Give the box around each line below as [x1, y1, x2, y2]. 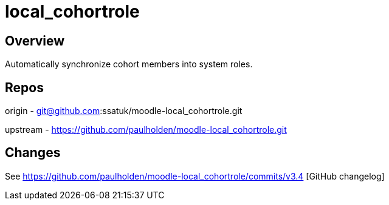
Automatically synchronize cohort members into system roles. [5, 59, 253, 70]
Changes [5, 145, 61, 161]
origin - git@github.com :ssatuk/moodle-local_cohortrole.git [5, 106, 243, 116]
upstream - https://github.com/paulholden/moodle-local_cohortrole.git [5, 124, 287, 135]
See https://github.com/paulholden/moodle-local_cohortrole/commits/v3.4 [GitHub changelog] [5, 170, 385, 181]
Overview [5, 33, 65, 49]
